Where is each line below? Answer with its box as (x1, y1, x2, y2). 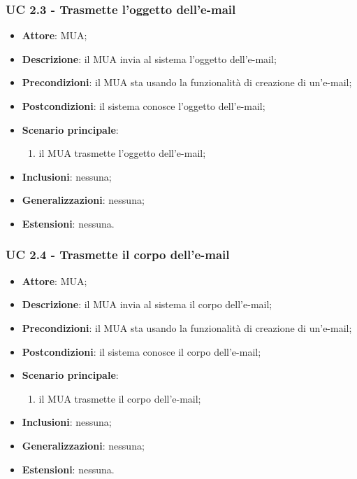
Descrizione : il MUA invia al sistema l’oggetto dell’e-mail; (22, 51, 277, 66)
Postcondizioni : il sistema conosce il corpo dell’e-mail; (22, 344, 261, 359)
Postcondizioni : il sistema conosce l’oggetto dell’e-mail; (22, 99, 265, 113)
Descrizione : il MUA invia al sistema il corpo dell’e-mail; (22, 297, 272, 312)
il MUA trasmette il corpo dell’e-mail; (38, 391, 201, 405)
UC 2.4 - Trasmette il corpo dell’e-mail (6, 246, 230, 263)
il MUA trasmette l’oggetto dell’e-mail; (38, 146, 206, 160)
